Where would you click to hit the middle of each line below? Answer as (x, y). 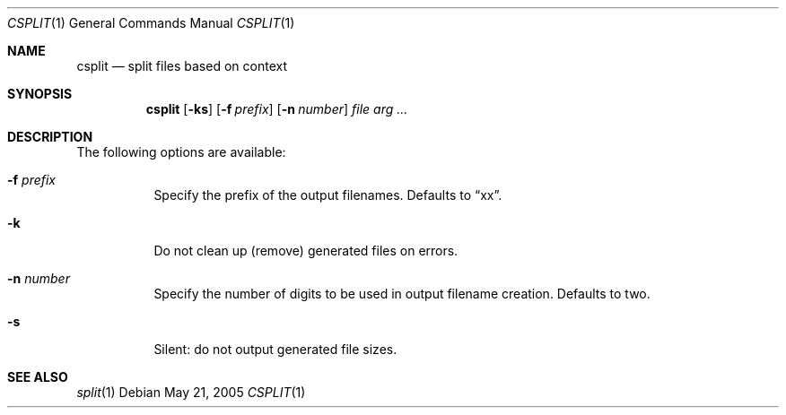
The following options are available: (181, 152)
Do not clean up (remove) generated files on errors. (306, 251)
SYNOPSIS (40, 94)
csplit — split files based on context (182, 66)
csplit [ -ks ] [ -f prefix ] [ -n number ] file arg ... (277, 109)
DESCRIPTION (50, 137)
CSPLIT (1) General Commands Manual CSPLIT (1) (151, 23)
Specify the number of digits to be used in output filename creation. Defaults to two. (402, 294)
